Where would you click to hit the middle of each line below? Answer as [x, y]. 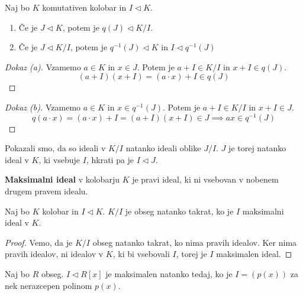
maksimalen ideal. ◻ [254, 254]
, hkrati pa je [110, 159]
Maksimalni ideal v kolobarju [62, 179]
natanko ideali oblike [163, 148]
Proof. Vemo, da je [39, 242]
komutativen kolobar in [84, 7]
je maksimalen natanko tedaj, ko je [169, 273]
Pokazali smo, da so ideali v [55, 148]
